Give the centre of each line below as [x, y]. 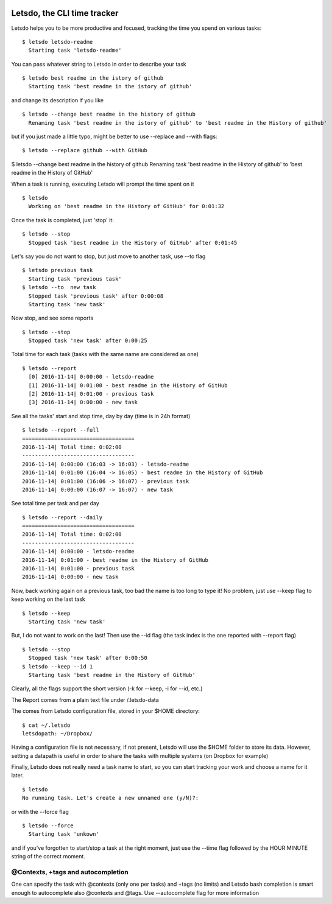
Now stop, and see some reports [52, 318]
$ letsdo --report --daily [62, 517]
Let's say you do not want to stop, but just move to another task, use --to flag [108, 256]
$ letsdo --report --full [61, 430]
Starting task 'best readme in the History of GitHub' [112, 675]
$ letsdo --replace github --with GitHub [85, 150]
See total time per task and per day [55, 503]
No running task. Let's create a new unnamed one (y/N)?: [111, 798]
